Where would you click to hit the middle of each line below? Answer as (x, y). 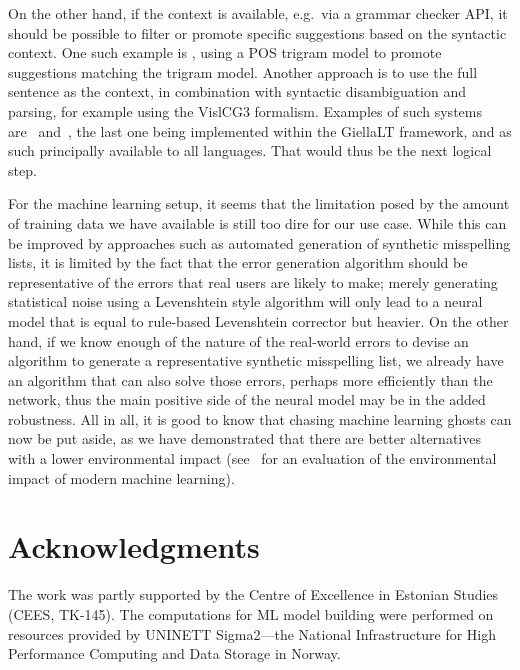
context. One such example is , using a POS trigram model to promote (225, 52)
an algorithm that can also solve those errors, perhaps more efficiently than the (250, 379)
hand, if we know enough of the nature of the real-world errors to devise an (238, 340)
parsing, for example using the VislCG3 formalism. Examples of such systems (245, 110)
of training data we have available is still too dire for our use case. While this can (257, 222)
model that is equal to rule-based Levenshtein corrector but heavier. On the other (258, 320)
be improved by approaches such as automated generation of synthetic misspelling (259, 242)
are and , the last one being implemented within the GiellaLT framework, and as (260, 130)
